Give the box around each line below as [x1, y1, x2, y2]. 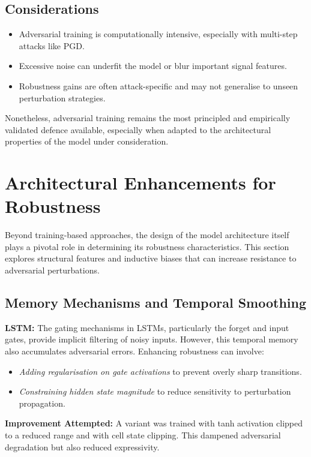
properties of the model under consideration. [5, 135, 169, 148]
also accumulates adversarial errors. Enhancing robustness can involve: [5, 345, 264, 357]
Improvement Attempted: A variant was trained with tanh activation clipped [5, 417, 303, 429]
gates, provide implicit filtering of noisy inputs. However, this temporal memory [5, 333, 298, 345]
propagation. [19, 396, 65, 409]
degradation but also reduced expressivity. [5, 440, 160, 453]
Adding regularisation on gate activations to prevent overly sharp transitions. [19, 365, 302, 377]
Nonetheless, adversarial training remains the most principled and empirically [5, 112, 291, 124]
